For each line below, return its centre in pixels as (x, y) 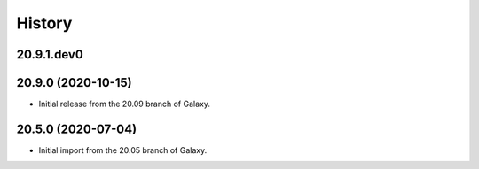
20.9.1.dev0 (50, 54)
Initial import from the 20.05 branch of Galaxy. (123, 150)
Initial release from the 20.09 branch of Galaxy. (124, 104)
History (44, 23)
